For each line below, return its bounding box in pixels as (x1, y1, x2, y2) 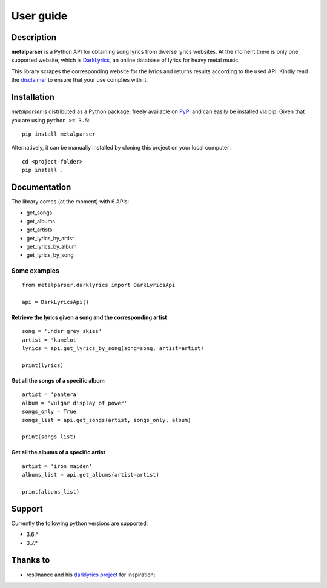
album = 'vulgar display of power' (22, 400, 128, 406)
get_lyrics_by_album (26, 243, 77, 250)
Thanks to (11, 555, 50, 566)
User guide (11, 9, 68, 22)
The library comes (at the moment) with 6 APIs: (11, 198, 130, 205)
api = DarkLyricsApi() (22, 299, 90, 306)
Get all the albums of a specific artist (11, 449, 106, 456)
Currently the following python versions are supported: (11, 520, 148, 527)
